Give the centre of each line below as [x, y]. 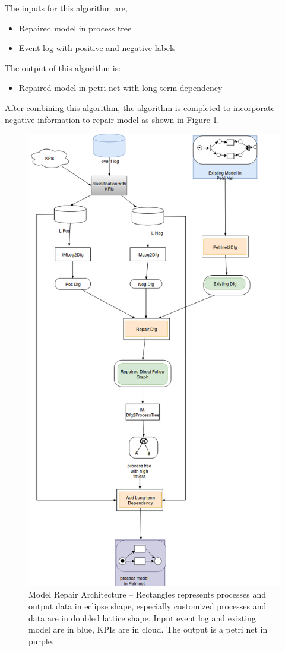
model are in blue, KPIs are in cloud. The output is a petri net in [148, 629]
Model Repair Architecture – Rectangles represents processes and [148, 594]
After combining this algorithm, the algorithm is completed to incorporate [140, 107]
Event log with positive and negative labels [97, 48]
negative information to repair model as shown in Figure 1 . [112, 119]
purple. [41, 641]
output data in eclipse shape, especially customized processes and [148, 606]
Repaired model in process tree [75, 28]
